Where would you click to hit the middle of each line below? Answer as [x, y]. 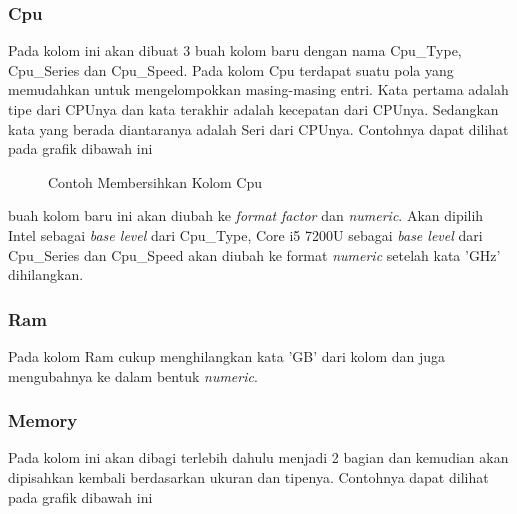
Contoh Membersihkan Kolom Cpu [155, 181]
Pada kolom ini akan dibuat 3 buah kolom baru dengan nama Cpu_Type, [235, 50]
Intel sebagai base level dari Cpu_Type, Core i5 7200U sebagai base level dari [245, 234]
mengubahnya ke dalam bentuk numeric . [133, 375]
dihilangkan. [46, 274]
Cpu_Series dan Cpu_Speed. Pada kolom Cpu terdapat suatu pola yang [231, 69]
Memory [43, 420]
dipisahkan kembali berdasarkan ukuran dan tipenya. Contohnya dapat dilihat [248, 476]
